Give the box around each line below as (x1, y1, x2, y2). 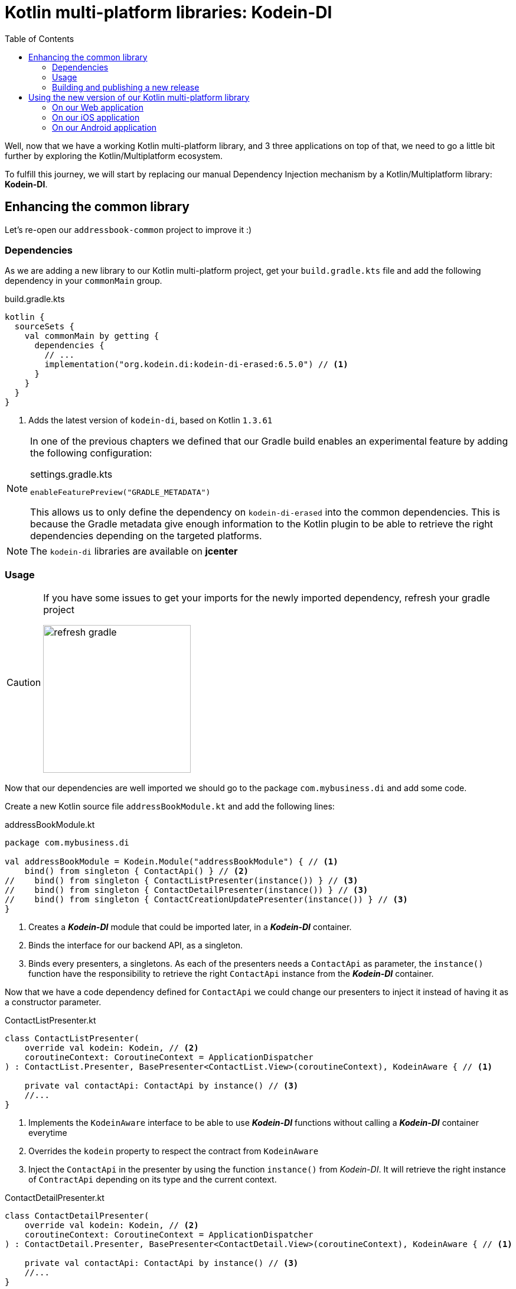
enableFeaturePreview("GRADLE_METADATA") (30, 488, 211, 497)
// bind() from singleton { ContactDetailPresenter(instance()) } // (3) (5, 885, 368, 895)
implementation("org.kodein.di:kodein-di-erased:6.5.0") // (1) (44, 360, 348, 370)
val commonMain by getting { (24, 331, 159, 341)
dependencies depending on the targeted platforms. (30, 530, 262, 542)
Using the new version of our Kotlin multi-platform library (28, 92, 250, 102)
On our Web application (52, 102, 143, 112)
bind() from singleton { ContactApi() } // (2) (24, 866, 249, 876)
